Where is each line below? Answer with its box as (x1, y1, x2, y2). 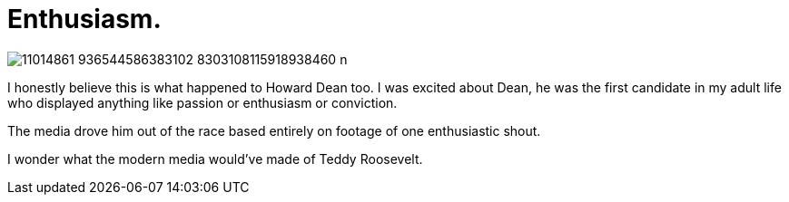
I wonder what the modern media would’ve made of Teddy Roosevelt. (7, 150, 423, 167)
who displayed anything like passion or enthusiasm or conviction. (7, 94, 398, 111)
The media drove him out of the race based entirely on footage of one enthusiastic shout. (7, 122, 541, 139)
